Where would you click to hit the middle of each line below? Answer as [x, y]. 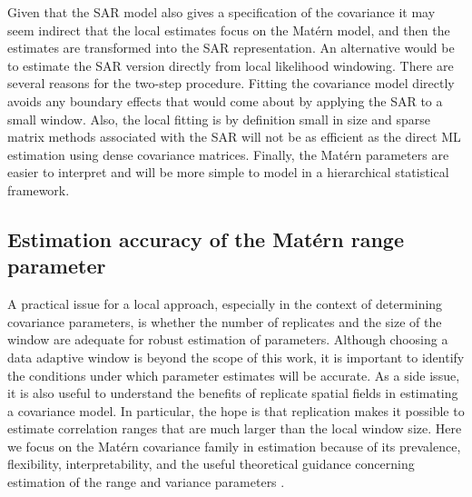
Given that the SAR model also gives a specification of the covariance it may [221, 12]
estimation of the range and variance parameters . [146, 482]
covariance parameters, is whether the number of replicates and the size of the [225, 321]
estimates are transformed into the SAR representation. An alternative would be [231, 48]
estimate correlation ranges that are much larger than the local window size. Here [235, 428]
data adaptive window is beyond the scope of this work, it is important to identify [236, 357]
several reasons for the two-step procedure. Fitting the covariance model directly [231, 83]
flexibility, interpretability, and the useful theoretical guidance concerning [211, 464]
